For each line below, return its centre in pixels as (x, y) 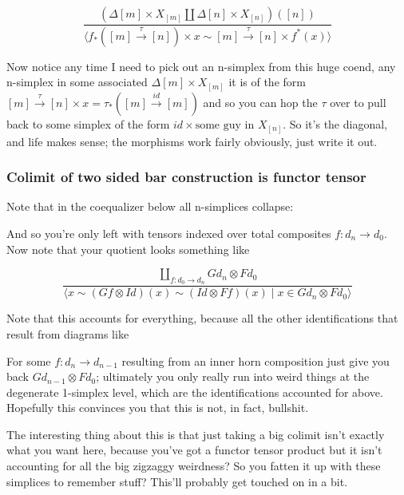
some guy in (225, 125)
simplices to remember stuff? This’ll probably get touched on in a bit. (177, 481)
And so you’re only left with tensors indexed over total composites (169, 233)
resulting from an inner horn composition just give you (255, 360)
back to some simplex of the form (88, 123)
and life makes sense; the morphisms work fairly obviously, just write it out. (192, 141)
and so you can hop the (260, 102)
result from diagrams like (68, 333)
